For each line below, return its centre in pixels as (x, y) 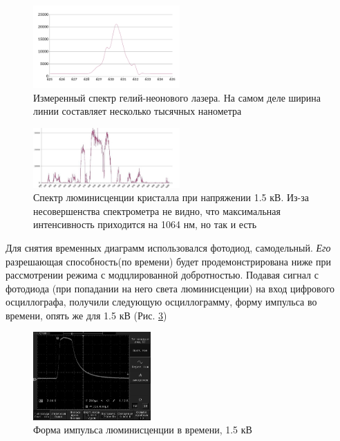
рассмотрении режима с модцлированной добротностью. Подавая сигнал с (162, 275)
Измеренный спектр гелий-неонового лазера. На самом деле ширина (177, 97)
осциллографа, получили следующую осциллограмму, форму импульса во (161, 302)
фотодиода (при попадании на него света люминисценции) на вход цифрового (170, 288)
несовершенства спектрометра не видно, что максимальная (157, 210)
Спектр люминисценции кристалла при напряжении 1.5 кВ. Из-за (171, 197)
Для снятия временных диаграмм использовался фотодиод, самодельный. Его (168, 247)
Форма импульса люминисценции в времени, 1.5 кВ (143, 430)
